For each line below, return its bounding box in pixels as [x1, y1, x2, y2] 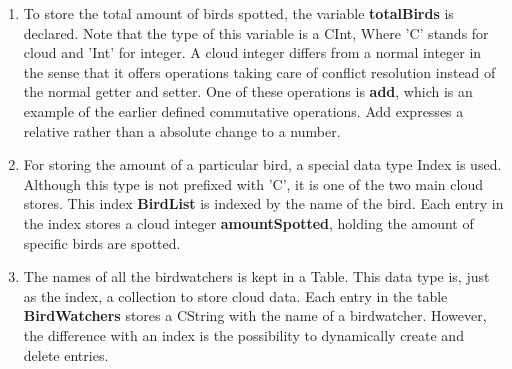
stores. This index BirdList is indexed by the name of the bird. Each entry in [23, 193, 504, 214]
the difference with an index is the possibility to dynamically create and [23, 324, 464, 345]
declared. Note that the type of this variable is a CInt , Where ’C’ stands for [23, 22, 489, 43]
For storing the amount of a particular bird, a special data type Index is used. [23, 154, 502, 175]
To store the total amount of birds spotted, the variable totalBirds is [23, 3, 454, 23]
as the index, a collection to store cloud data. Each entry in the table [23, 285, 448, 306]
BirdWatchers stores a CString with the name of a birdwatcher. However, [23, 305, 487, 326]
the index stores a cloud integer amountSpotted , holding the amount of [23, 212, 474, 233]
